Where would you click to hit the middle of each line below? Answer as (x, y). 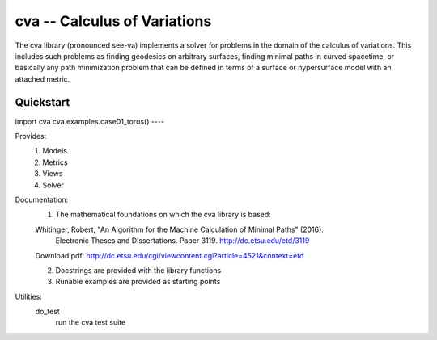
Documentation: (42, 199)
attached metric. (42, 79)
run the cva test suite (91, 322)
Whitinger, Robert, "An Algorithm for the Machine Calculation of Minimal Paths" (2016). (179, 229)
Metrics (55, 162)
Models (55, 151)
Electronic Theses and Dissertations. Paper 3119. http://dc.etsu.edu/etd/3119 (182, 241)
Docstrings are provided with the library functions (138, 270)
